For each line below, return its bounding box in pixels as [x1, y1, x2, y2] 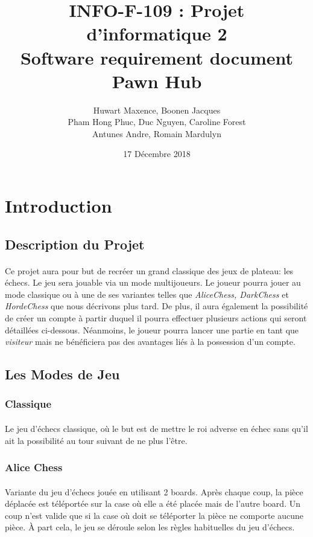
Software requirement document [20, 45, 294, 69]
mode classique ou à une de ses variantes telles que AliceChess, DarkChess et [5, 288, 289, 300]
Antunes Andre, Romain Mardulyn [92, 127, 221, 140]
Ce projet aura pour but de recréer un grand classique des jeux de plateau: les [5, 264, 294, 277]
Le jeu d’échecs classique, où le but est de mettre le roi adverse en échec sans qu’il [5, 422, 308, 434]
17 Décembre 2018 [123, 147, 191, 160]
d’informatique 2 [86, 21, 227, 46]
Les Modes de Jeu [5, 365, 120, 384]
